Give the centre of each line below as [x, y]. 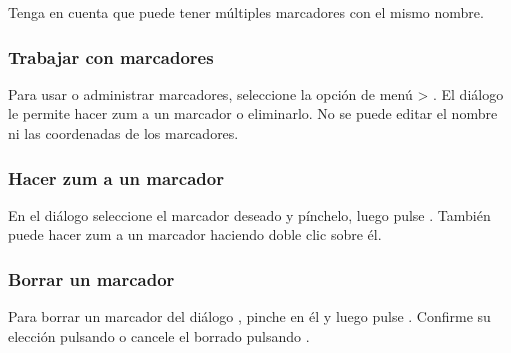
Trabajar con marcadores [111, 56]
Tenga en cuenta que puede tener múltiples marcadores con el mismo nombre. [246, 12]
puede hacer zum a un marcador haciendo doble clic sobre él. [195, 234]
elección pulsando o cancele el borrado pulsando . [159, 335]
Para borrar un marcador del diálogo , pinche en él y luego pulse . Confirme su [249, 316]
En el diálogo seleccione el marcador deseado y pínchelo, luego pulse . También [249, 214]
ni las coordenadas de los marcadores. [123, 133]
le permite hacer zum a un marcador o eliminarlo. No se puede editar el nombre [253, 113]
